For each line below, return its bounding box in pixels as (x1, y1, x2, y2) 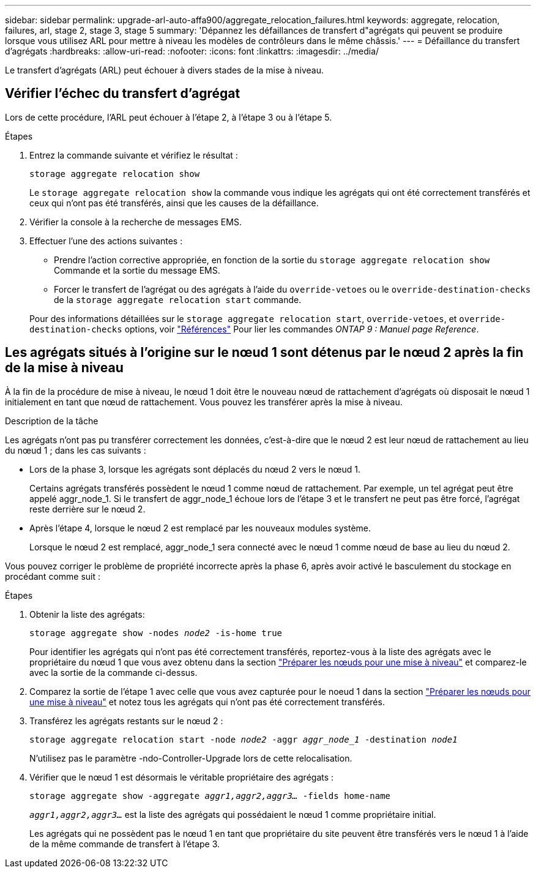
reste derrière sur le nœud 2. (29, 503, 146, 514)
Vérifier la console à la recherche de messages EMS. (29, 216, 242, 227)
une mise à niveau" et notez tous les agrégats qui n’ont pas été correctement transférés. (29, 696, 385, 707)
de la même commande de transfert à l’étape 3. (29, 838, 220, 849)
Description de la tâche (5, 415, 99, 426)
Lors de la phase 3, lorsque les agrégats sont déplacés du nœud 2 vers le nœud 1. (29, 463, 360, 474)
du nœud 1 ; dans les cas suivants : (5, 444, 146, 455)
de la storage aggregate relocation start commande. (54, 294, 302, 305)
